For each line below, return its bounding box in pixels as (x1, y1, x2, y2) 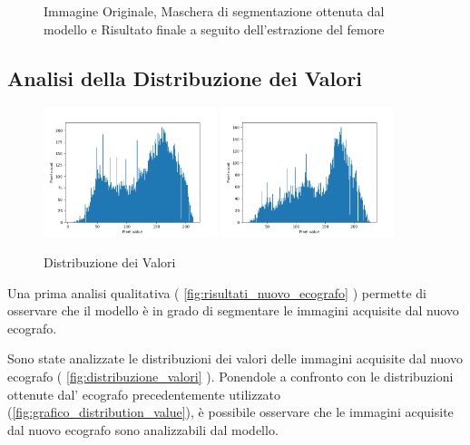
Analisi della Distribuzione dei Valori (7, 63, 363, 92)
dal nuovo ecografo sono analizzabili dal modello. (7, 420, 279, 439)
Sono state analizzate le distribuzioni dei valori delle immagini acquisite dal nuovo (7, 349, 463, 368)
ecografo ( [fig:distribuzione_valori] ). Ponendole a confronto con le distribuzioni (7, 367, 454, 386)
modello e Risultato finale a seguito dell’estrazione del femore (44, 19, 385, 38)
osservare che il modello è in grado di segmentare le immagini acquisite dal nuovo (7, 301, 459, 320)
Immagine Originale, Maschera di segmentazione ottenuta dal (44, 2, 385, 20)
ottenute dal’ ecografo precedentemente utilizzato (7, 384, 281, 403)
